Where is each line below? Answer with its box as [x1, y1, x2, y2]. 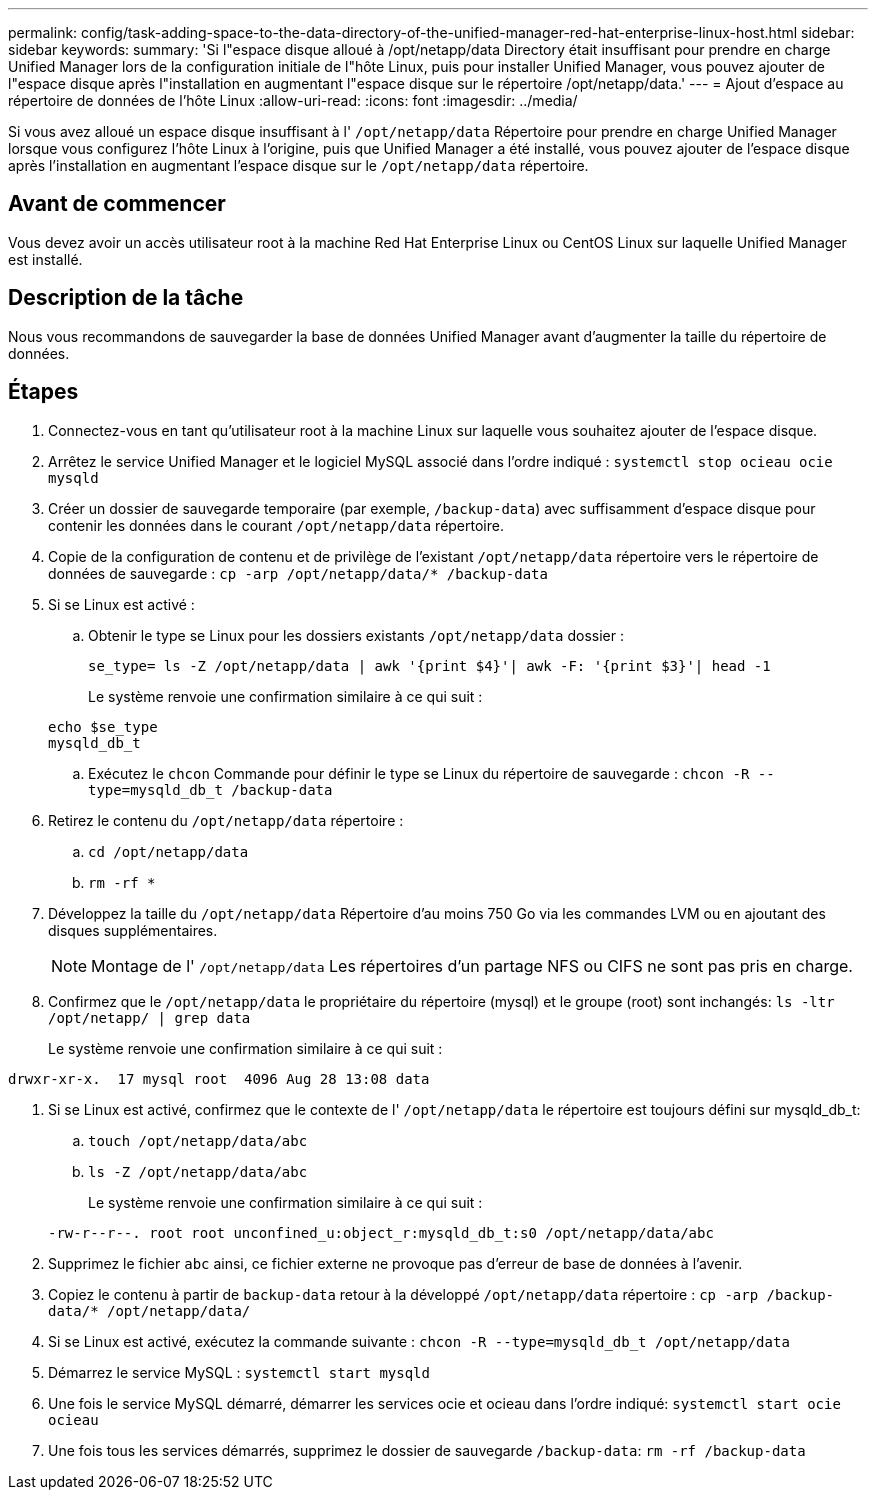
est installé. [8, 250, 83, 268]
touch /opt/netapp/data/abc [88, 1132, 308, 1149]
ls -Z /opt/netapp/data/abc [88, 1163, 308, 1180]
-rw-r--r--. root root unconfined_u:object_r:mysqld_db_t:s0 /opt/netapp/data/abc [48, 1224, 714, 1241]
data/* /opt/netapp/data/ [48, 1302, 251, 1319]
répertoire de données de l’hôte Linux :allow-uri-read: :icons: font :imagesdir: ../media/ [8, 92, 578, 109]
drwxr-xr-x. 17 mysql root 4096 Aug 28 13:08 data [8, 1070, 430, 1087]
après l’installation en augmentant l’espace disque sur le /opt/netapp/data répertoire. [8, 157, 589, 174]
